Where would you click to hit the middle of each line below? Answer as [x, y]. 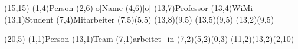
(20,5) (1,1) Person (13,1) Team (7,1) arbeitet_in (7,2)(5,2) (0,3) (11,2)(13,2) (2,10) [149, 39]
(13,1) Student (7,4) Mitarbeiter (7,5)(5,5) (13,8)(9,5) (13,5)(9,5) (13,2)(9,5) [139, 19]
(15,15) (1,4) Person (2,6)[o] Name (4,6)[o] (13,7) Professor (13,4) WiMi [129, 8]
